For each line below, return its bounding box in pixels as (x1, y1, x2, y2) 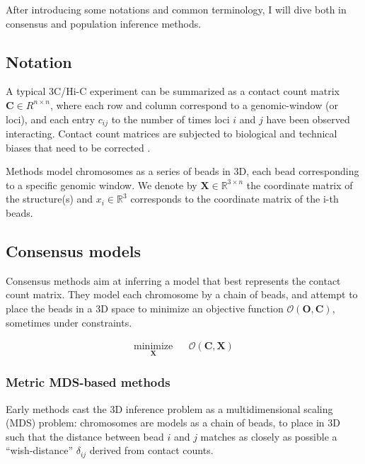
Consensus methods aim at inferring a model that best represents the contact (6, 273, 341, 288)
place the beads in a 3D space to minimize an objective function (6, 300, 284, 315)
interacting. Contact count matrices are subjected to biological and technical (6, 126, 337, 141)
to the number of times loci (111, 111, 230, 126)
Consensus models (6, 239, 141, 261)
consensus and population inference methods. (6, 16, 202, 30)
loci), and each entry (6, 111, 95, 126)
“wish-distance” (6, 443, 74, 458)
